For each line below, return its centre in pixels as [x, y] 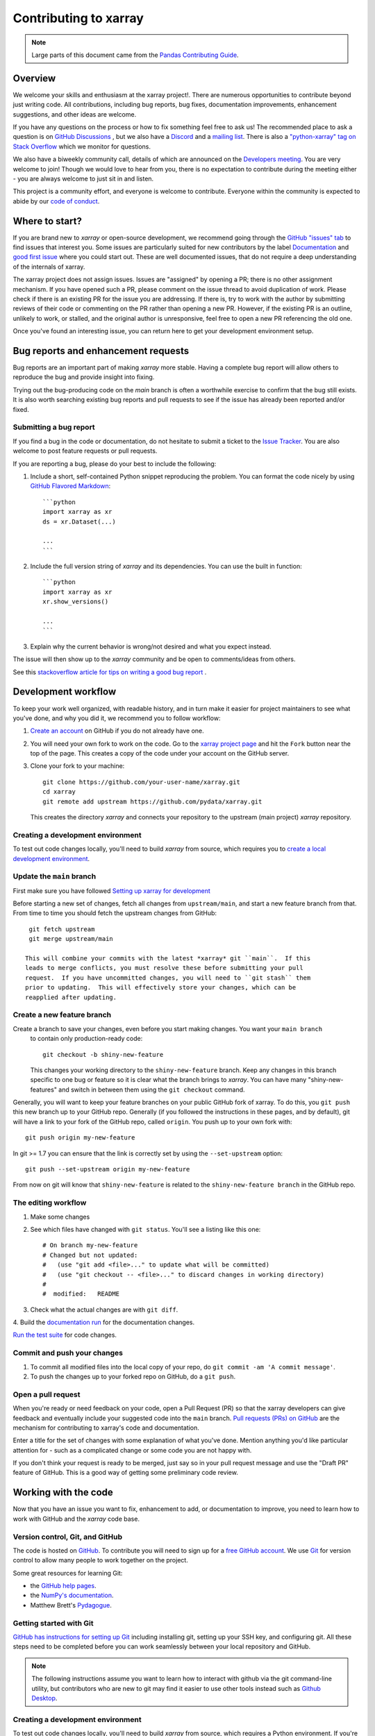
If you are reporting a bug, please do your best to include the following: [115, 464]
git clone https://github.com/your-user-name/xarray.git [142, 782]
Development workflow [65, 692]
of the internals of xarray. [49, 267]
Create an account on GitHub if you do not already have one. [117, 731]
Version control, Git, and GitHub [68, 1537]
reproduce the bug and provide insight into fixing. [84, 377]
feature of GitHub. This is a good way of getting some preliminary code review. [126, 1473]
